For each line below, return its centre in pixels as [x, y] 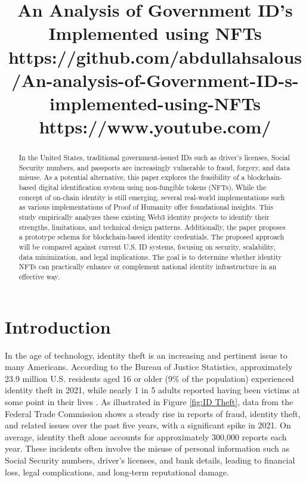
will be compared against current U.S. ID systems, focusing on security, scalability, [147, 247]
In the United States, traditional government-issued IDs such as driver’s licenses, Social [154, 158]
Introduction [58, 326]
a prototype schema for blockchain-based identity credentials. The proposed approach [152, 237]
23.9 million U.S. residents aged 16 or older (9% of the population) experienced [149, 378]
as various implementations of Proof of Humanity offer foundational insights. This [146, 207]
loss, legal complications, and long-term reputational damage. [117, 472]
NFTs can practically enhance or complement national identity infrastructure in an [148, 267]
